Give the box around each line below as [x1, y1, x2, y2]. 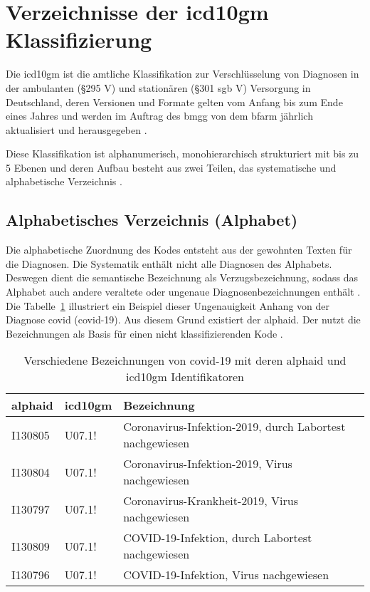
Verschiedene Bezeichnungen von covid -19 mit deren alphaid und [23, 352, 347, 369]
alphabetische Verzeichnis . [6, 174, 122, 189]
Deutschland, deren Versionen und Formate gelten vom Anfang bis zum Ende [6, 94, 343, 109]
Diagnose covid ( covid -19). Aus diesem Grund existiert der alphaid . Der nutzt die [6, 312, 361, 327]
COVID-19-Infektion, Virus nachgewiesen [123, 566, 329, 583]
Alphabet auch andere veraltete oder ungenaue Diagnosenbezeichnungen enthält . [6, 284, 361, 299]
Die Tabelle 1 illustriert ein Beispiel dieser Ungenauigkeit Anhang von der [6, 298, 330, 313]
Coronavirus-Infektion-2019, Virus [123, 455, 292, 472]
